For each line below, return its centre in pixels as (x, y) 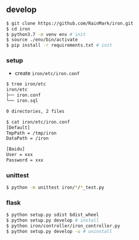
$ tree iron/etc (26, 84)
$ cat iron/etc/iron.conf (38, 122)
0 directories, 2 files (35, 111)
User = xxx (20, 155)
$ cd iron (18, 29)
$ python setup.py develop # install (53, 220)
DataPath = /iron (28, 138)
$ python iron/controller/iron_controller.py (63, 226)
